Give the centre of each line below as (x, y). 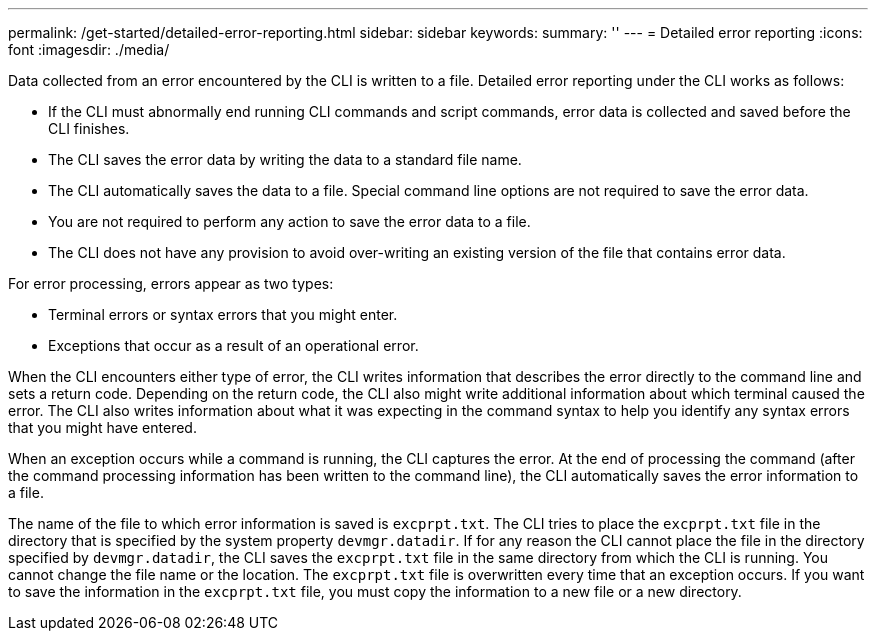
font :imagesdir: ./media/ (89, 49)
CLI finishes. (89, 128)
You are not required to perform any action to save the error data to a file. (289, 221)
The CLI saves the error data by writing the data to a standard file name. (285, 159)
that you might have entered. (102, 427)
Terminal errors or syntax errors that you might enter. (223, 314)
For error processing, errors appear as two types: (171, 283)
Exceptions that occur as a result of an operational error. (233, 345)
